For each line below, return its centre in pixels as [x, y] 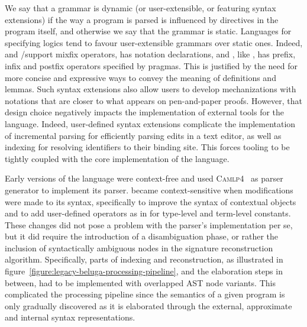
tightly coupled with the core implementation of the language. [117, 158]
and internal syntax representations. [70, 317]
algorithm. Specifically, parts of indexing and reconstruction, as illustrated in [144, 259]
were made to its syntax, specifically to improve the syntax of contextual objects [151, 201]
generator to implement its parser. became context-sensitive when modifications [149, 190]
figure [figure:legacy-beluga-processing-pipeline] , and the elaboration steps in [144, 271]
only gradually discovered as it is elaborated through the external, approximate [148, 305]
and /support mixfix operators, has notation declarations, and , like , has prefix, [150, 54]
